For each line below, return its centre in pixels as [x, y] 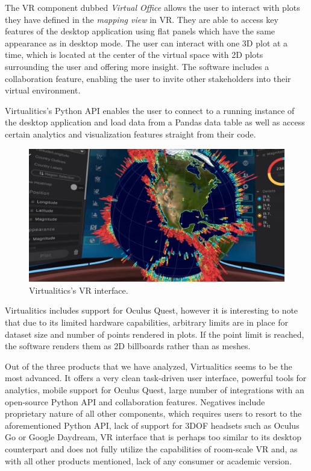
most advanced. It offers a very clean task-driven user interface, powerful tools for [156, 378]
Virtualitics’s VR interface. [79, 290]
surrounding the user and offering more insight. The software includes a [137, 66]
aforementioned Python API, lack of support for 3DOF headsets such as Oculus [152, 425]
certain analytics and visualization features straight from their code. [130, 134]
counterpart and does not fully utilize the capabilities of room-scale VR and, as [151, 448]
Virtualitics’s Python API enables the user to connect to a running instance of [150, 110]
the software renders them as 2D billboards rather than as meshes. [128, 346]
